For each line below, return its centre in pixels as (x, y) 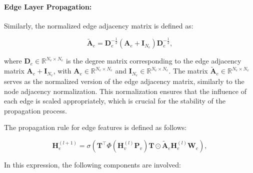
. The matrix (188, 71)
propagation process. (35, 110)
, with (62, 71)
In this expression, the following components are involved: (92, 165)
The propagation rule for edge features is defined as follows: (95, 127)
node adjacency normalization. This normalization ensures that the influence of (125, 91)
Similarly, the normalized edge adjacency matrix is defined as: (99, 25)
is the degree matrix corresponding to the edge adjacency (154, 61)
